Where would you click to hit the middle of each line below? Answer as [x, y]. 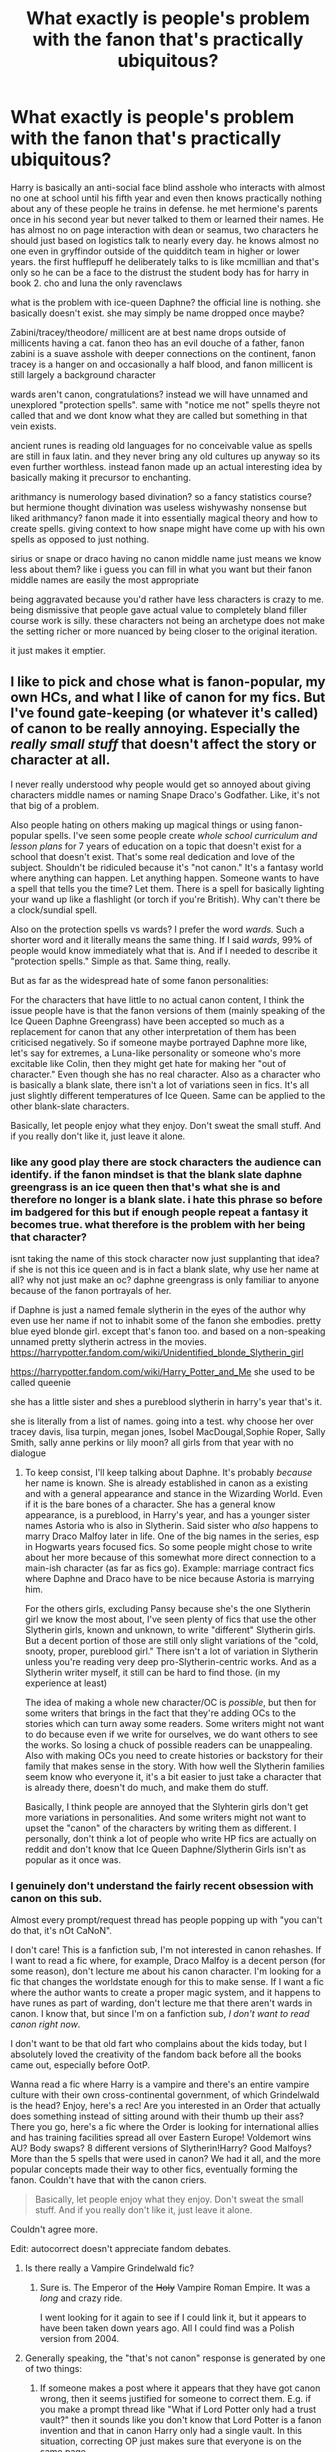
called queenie [41, 1383]
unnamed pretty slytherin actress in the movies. [108, 1342]
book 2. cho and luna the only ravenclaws [96, 283]
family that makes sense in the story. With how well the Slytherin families [174, 1766]
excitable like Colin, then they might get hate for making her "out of [148, 1063]
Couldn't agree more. [54, 2229]
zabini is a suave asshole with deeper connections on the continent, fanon [163, 353]
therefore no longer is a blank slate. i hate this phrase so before [166, 1199]
